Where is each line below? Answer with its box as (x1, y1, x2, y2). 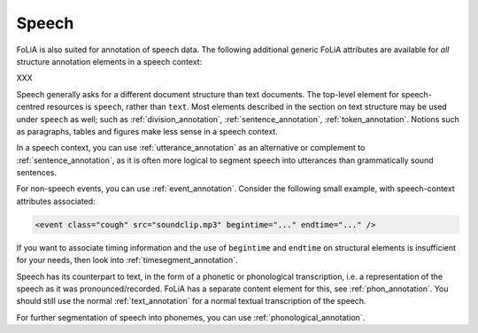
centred (16, 102, 45, 112)
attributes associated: (16, 196, 96, 206)
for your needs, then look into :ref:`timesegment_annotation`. (16, 255, 238, 266)
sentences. (16, 167, 58, 178)
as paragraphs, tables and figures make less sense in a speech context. (16, 126, 278, 136)
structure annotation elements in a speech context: (16, 56, 203, 66)
